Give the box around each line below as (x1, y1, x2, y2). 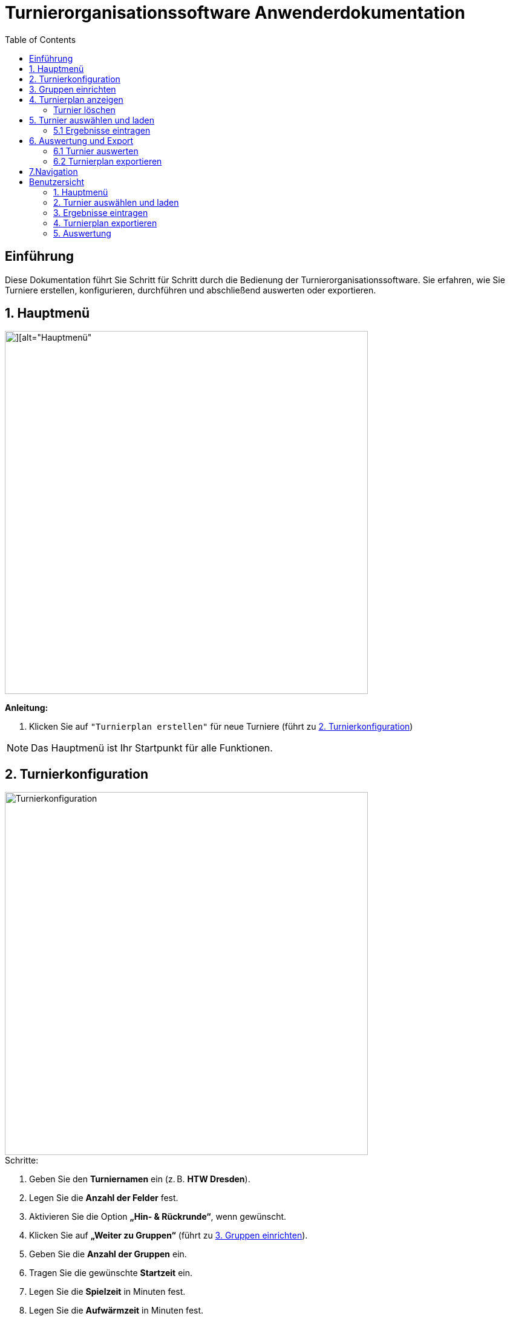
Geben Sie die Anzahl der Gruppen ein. (29, 1249, 187, 1260)
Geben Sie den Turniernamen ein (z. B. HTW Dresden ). (29, 1174, 250, 1185)
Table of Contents (5, 34, 76, 45)
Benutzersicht (29, 176, 85, 187)
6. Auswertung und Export (29, 135, 134, 146)
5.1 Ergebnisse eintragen (53, 125, 151, 136)
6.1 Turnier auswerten (53, 145, 139, 156)
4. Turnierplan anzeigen (29, 94, 123, 105)
